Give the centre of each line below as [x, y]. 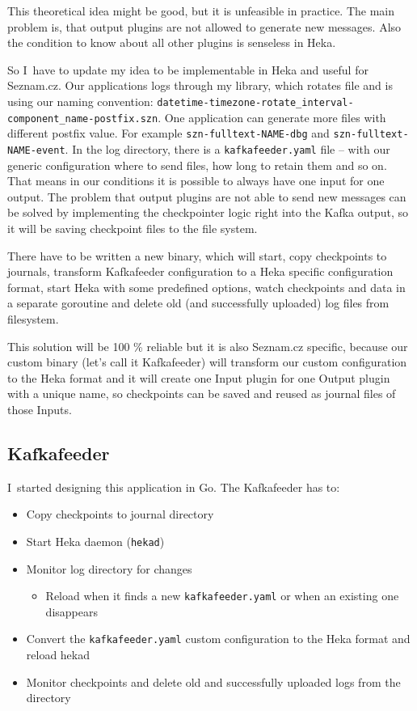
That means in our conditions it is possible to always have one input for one [196, 181]
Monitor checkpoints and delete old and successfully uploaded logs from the [213, 681]
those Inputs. [40, 409]
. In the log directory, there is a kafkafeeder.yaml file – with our [227, 148]
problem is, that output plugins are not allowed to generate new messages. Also [204, 26]
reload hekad [58, 655]
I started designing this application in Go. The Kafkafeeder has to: [174, 487]
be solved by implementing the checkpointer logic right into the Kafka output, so [208, 212]
